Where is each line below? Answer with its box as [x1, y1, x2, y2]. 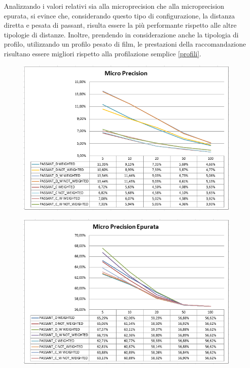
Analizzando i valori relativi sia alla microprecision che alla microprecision [4, 1, 224, 11]
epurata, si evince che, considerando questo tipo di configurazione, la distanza [4, 10, 235, 20]
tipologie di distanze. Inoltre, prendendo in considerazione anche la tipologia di [4, 29, 239, 39]
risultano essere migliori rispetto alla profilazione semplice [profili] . [4, 48, 201, 58]
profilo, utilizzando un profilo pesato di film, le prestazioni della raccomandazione [4, 39, 246, 49]
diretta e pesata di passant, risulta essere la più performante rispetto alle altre [4, 20, 237, 30]
